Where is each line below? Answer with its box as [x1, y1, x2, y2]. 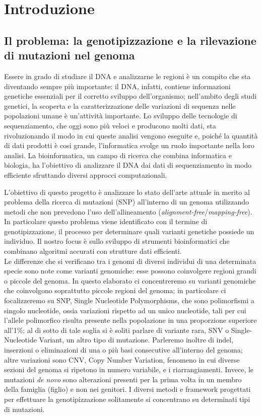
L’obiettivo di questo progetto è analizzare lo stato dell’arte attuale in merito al [4, 186, 250, 197]
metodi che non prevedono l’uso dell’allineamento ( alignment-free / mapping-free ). [4, 206, 252, 217]
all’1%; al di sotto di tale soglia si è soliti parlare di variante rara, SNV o [4, 324, 229, 335]
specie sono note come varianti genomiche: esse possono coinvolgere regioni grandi [4, 265, 256, 276]
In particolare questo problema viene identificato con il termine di [4, 216, 208, 227]
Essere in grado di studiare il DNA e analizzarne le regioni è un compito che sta [4, 71, 251, 81]
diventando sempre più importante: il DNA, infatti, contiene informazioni [4, 81, 231, 91]
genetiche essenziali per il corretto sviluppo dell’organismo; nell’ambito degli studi [4, 91, 257, 101]
